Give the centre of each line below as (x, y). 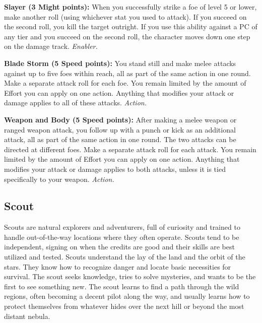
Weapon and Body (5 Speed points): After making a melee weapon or (120, 119)
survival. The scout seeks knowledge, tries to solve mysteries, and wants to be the (130, 276)
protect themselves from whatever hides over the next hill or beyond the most (124, 306)
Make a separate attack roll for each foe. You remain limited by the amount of (125, 83)
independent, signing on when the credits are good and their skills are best (119, 247)
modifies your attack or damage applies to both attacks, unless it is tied (115, 169)
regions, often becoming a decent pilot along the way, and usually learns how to (127, 296)
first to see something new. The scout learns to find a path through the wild (122, 286)
